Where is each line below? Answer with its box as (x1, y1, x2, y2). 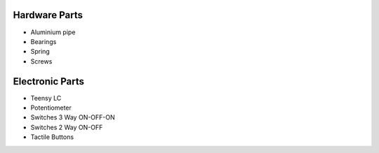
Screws (30, 57, 53, 66)
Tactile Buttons (30, 133, 74, 141)
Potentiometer (30, 103, 72, 112)
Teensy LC (30, 94, 62, 102)
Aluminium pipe (30, 28, 76, 36)
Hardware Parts (13, 9, 84, 21)
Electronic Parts (13, 75, 84, 87)
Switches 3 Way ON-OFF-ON (30, 113, 115, 122)
